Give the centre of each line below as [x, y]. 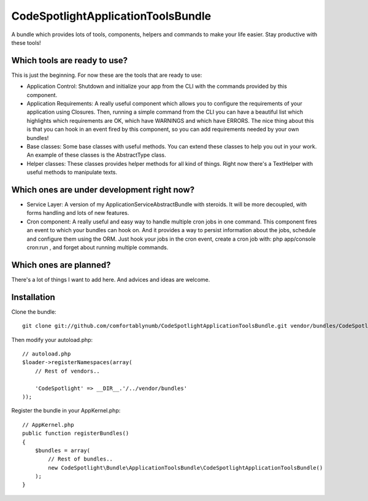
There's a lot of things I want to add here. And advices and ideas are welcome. [111, 279]
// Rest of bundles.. [81, 459]
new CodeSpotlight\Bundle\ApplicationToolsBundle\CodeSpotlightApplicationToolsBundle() [186, 468]
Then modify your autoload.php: [52, 340]
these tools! [26, 42]
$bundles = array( [63, 450]
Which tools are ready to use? [70, 60]
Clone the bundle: [34, 312]
